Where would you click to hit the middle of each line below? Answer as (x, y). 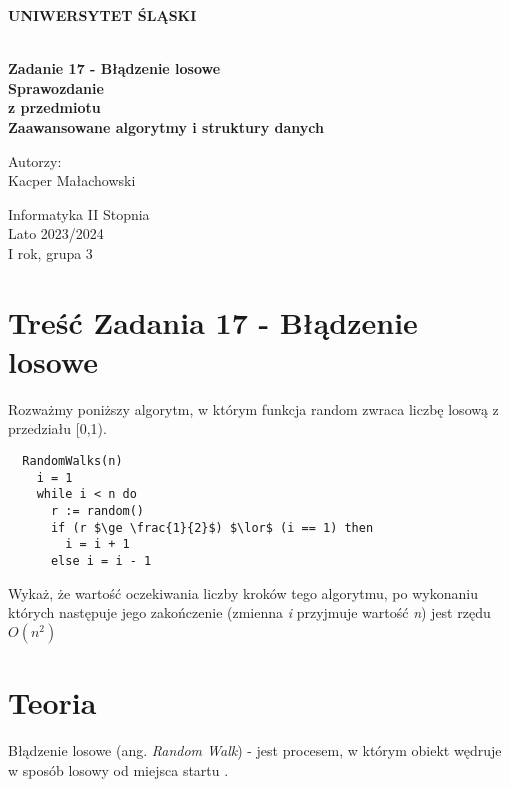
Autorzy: (35, 160)
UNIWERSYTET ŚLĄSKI (102, 15)
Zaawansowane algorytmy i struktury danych (166, 126)
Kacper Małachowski (72, 180)
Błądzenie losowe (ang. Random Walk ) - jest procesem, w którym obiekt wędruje (255, 749)
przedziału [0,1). (57, 428)
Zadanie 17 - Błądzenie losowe (114, 68)
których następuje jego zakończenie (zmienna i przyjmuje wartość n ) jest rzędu (249, 612)
